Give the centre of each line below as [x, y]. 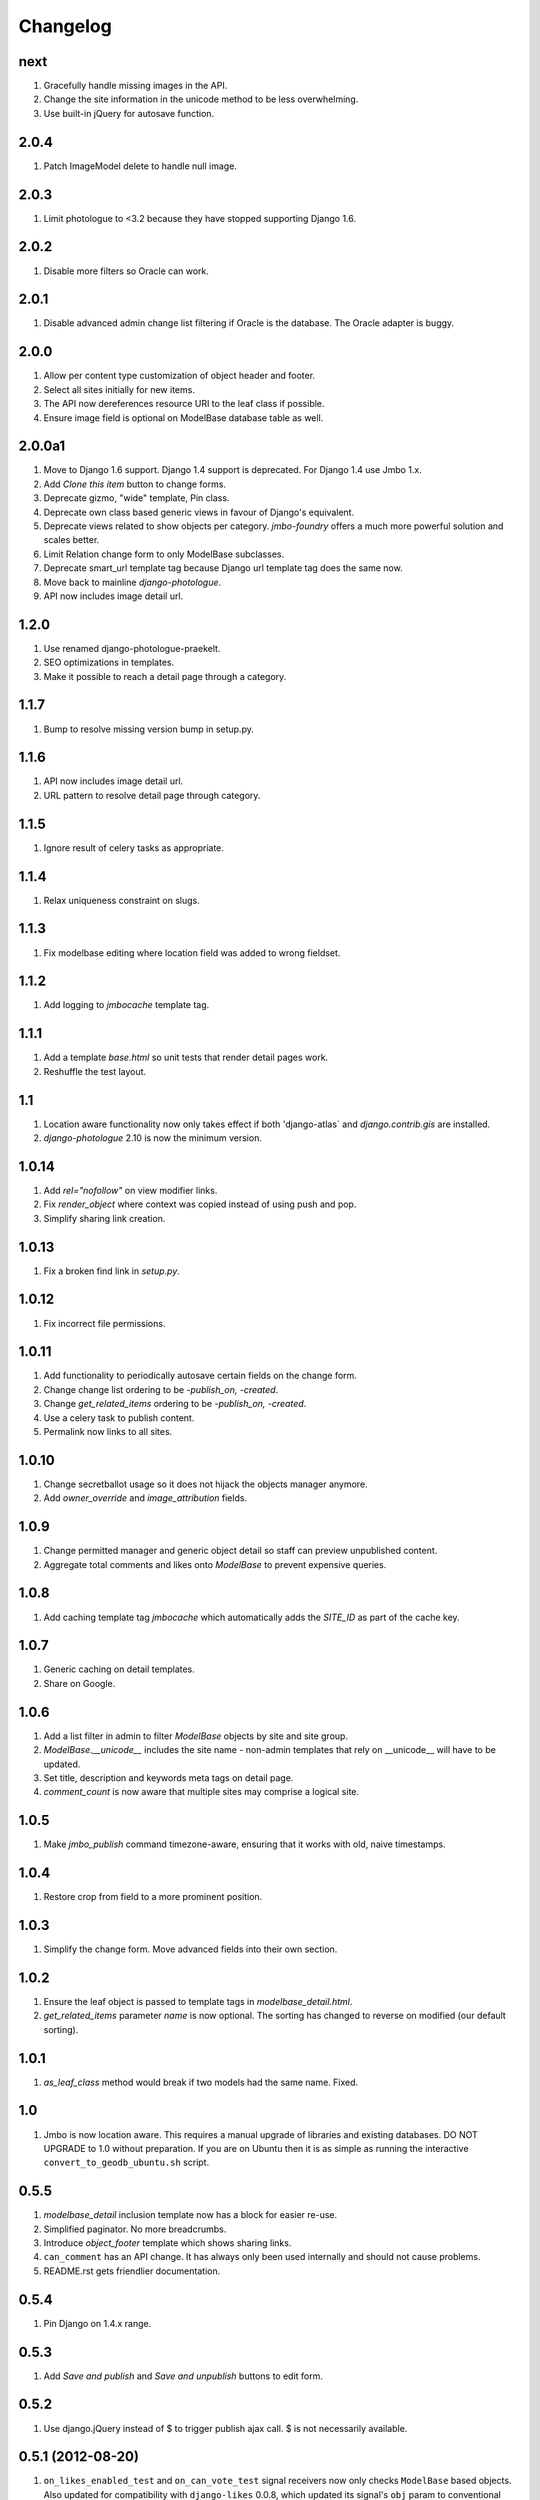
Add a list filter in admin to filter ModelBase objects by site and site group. [196, 1736]
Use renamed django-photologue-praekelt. [132, 648]
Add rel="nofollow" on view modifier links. [130, 1190]
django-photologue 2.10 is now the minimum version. [152, 1138]
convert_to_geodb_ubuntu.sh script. [126, 2162]
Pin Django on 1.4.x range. [97, 2323]
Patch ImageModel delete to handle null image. [140, 166]
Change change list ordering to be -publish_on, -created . [161, 1389]
